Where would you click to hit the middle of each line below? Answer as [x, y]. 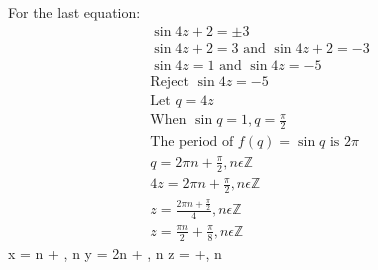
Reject [170, 81]
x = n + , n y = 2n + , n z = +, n [115, 252]
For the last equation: [74, 12]
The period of [192, 142]
